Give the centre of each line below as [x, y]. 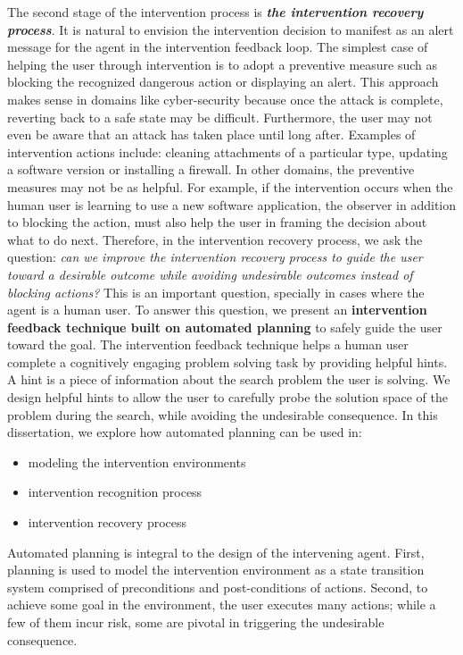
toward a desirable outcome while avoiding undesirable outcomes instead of [210, 274]
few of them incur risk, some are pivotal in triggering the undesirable [196, 622]
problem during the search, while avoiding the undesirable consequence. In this [223, 414]
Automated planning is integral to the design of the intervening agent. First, [216, 552]
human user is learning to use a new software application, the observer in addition [232, 204]
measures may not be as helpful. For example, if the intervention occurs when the [230, 186]
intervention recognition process [115, 492]
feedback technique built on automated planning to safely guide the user [225, 327]
